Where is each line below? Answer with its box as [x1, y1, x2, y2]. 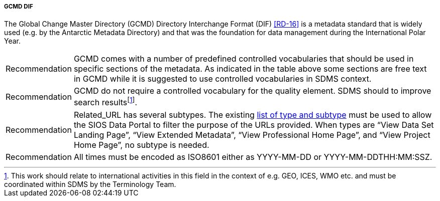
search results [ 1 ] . [73, 96, 138, 108]
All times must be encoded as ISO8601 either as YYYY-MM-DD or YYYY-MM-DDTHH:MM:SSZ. [73, 151, 432, 162]
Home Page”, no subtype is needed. [73, 139, 209, 150]
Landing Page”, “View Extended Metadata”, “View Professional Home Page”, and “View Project [73, 129, 430, 140]
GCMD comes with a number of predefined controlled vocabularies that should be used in [73, 54, 414, 64]
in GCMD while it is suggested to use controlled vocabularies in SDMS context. [73, 74, 372, 84]
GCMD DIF [4, 3, 33, 10]
